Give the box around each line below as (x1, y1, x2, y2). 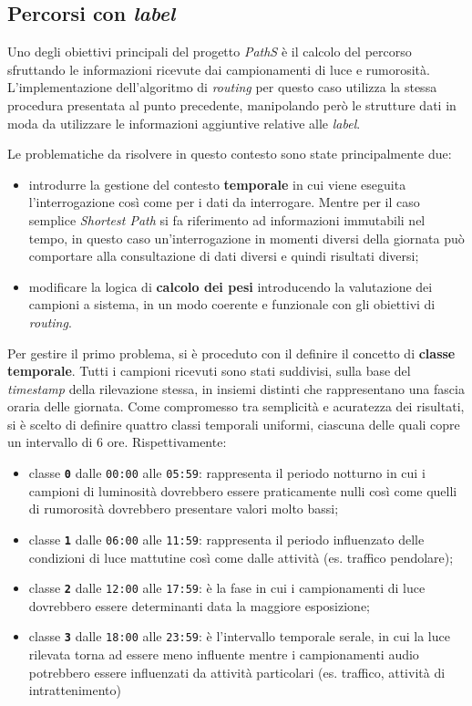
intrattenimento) (28, 680, 121, 700)
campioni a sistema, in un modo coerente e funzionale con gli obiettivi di (28, 295, 436, 314)
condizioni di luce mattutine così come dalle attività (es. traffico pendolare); (28, 547, 454, 566)
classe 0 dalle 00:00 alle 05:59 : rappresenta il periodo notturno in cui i (28, 463, 426, 483)
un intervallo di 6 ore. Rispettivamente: (7, 432, 227, 452)
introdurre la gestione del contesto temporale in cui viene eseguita (28, 174, 406, 193)
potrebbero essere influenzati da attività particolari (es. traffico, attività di (28, 662, 446, 681)
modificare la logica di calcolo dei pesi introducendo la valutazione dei (28, 276, 433, 296)
